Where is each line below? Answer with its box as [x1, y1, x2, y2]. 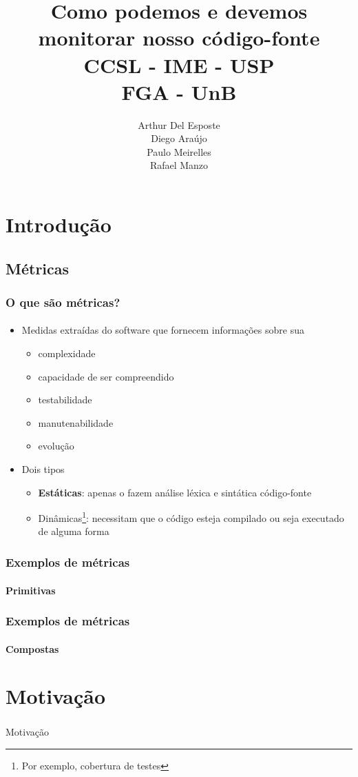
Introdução [6, 210, 112, 239]
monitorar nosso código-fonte [38, 23, 320, 52]
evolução [38, 438, 74, 453]
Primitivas [6, 583, 56, 597]
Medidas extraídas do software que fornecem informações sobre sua [21, 323, 304, 337]
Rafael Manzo [149, 158, 209, 172]
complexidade [38, 346, 96, 361]
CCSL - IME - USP [83, 50, 275, 79]
